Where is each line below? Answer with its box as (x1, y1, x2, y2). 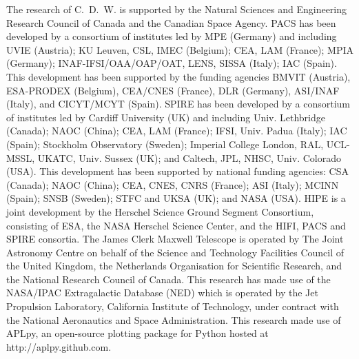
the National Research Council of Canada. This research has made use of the (6, 271, 331, 286)
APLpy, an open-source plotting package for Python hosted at (6, 326, 269, 340)
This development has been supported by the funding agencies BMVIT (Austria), (6, 69, 351, 83)
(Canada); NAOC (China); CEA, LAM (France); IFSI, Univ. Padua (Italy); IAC (6, 123, 347, 138)
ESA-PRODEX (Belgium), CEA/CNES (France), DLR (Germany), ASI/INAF (6, 83, 340, 97)
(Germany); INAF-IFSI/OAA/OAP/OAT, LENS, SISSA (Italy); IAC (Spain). (6, 56, 337, 70)
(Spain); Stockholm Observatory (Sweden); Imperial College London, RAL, (6, 136, 324, 151)
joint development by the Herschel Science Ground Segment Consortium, (6, 204, 314, 218)
